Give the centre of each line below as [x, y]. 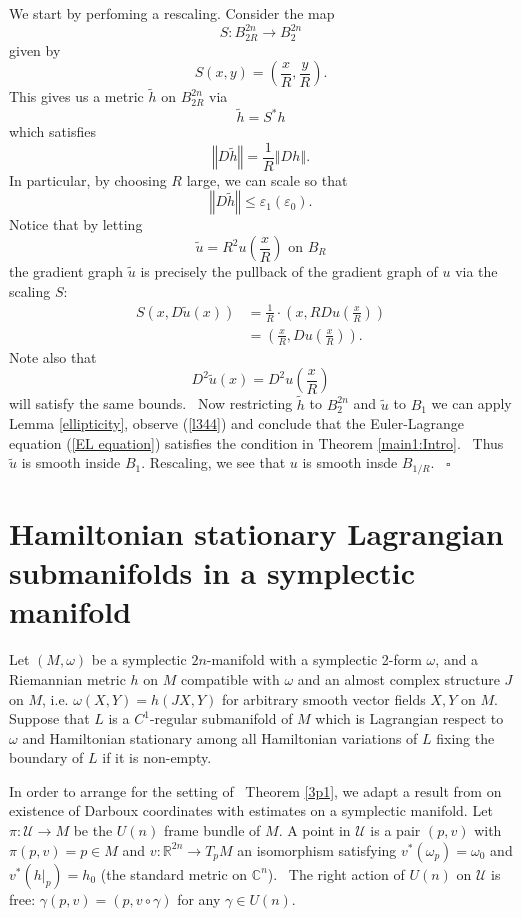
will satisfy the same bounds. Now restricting [151, 403]
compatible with [230, 678]
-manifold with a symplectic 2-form [314, 659]
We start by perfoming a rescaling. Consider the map [172, 13]
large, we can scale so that [267, 179]
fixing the [465, 737]
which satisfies [52, 131]
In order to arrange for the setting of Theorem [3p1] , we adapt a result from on [255, 790]
